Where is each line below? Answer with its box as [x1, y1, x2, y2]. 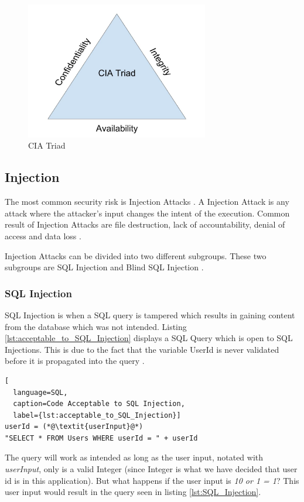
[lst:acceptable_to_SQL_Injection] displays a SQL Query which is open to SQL [5, 332, 293, 344]
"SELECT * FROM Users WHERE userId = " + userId [5, 434, 198, 442]
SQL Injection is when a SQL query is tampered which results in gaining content [5, 308, 295, 321]
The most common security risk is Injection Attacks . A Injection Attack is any [5, 195, 289, 208]
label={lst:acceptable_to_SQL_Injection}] [13, 411, 181, 420]
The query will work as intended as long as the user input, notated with [5, 451, 264, 463]
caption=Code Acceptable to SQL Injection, [13, 400, 185, 408]
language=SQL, [13, 388, 68, 397]
